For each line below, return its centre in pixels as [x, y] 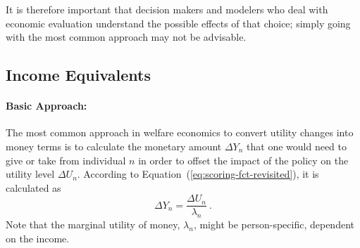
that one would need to [297, 146]
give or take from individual [66, 160]
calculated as [33, 187]
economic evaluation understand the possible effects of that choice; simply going [178, 23]
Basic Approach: [46, 106]
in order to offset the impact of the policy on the [243, 160]
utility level [30, 174]
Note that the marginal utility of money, [93, 224]
